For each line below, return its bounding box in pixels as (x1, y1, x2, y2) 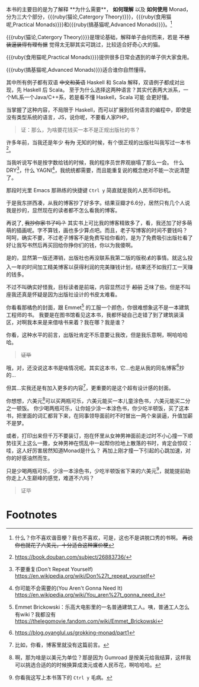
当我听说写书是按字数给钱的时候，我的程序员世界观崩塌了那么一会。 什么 (6, 159, 184, 166)
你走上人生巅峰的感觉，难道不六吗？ (6, 475, 95, 482)
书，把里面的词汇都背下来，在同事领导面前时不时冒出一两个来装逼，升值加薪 (6, 412, 193, 419)
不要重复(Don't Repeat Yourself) (14, 566, 94, 573)
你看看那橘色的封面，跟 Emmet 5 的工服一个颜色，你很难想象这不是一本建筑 (6, 303, 190, 311)
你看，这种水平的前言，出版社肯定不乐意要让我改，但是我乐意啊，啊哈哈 (6, 331, 182, 338)
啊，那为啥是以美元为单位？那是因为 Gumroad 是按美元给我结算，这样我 (14, 654, 191, 661)
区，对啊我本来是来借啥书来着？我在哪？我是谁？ (6, 319, 126, 326)
